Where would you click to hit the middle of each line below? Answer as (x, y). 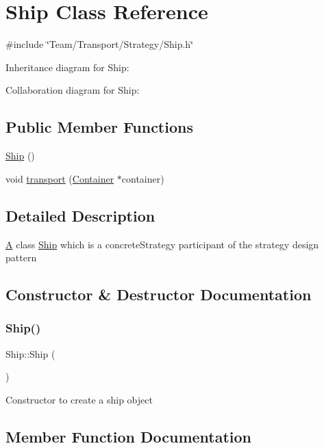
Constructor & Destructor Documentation (159, 294)
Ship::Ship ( (30, 353)
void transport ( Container (60, 178)
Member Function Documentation (129, 436)
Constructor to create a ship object (79, 399)
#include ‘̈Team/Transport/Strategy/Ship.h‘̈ (100, 44)
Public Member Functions (99, 127)
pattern (21, 258)
